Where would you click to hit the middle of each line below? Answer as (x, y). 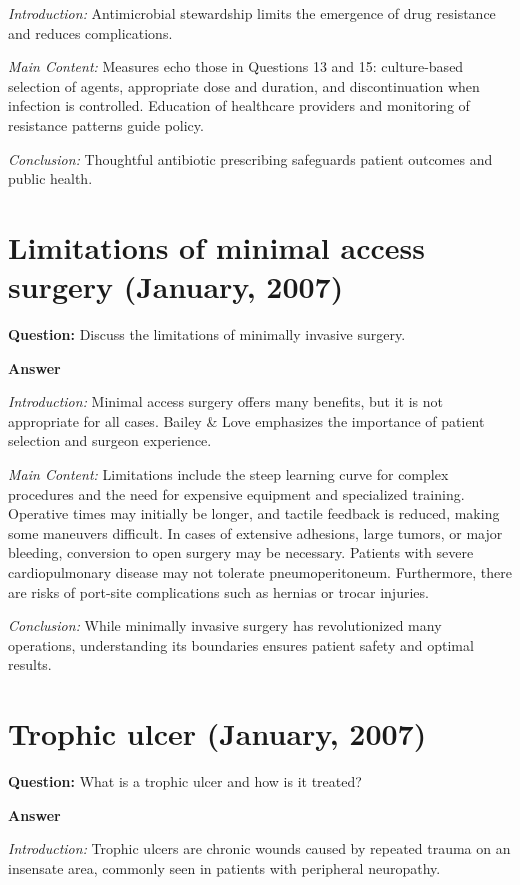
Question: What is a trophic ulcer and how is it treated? (185, 781)
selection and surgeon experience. (110, 440)
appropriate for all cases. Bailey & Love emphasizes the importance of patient (246, 420)
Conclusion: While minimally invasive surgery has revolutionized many (225, 625)
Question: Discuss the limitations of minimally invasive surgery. (207, 334)
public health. (50, 178)
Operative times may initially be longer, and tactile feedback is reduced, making (254, 513)
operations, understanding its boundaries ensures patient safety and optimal (241, 644)
